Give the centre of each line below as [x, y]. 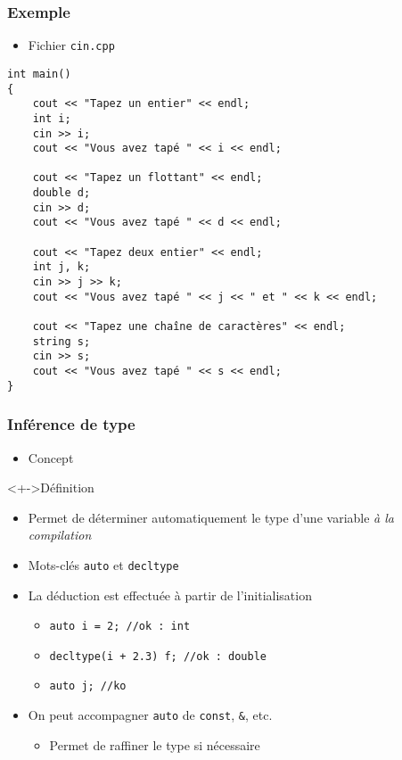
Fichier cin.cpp [71, 45]
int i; [52, 118]
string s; [62, 341]
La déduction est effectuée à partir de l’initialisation [170, 595]
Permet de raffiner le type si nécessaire [155, 744]
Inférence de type [71, 424]
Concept [51, 457]
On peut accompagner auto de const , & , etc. [150, 715]
